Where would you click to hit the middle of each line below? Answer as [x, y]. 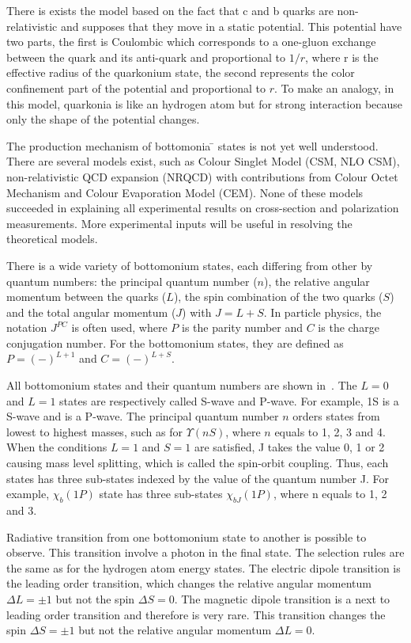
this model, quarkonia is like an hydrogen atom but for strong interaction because [205, 103]
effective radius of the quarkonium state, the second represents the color [181, 72]
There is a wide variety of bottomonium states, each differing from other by [190, 265]
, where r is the [342, 57]
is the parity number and [243, 327]
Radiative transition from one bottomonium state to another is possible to [187, 536]
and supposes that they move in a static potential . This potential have [231, 26]
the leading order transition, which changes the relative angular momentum [189, 583]
